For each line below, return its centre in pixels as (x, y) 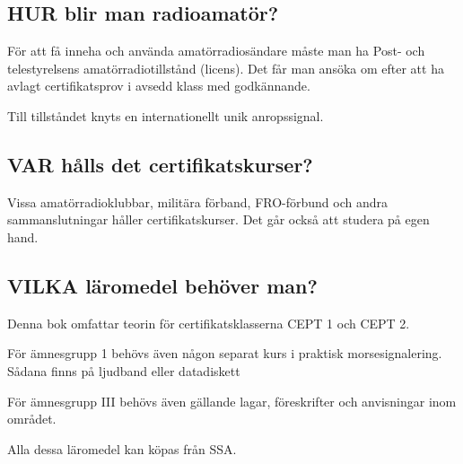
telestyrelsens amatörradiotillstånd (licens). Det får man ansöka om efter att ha (226, 68)
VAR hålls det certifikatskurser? (160, 164)
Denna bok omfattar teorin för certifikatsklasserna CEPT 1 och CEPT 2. (209, 323)
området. (32, 419)
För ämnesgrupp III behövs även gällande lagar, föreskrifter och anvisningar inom (232, 401)
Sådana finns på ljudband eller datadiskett (124, 370)
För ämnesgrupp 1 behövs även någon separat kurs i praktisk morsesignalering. (225, 353)
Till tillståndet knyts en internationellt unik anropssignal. (166, 115)
